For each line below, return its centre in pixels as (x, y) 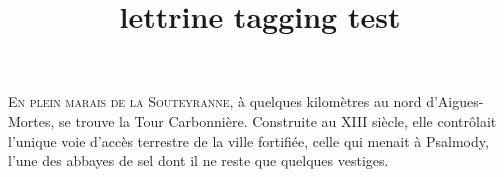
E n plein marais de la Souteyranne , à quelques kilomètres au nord (215, 101)
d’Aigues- (455, 101)
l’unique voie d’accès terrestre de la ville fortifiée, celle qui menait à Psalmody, (248, 140)
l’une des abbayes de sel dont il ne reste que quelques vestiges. (198, 160)
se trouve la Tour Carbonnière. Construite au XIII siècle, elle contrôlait (278, 120)
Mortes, (31, 120)
